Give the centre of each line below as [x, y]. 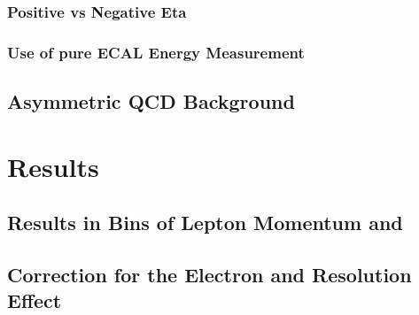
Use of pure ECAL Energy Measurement [156, 52]
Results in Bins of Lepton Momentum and [205, 223]
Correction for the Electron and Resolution [209, 275]
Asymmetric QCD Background [151, 101]
